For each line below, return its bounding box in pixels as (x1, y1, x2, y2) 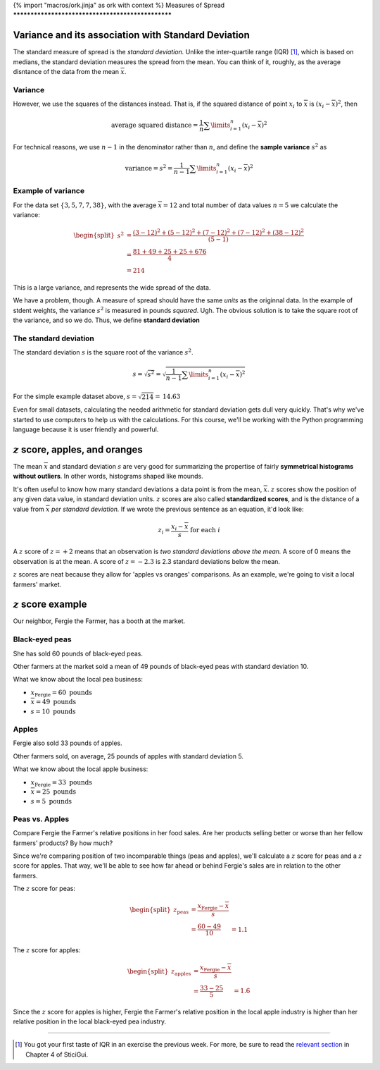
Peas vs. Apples (13, 814, 70, 824)
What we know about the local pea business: (13, 675, 144, 684)
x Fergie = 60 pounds (30, 688, 93, 698)
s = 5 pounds (30, 797, 72, 805)
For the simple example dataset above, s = (13, 392, 137, 401)
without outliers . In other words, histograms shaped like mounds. (13, 472, 203, 481)
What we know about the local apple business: (13, 765, 148, 773)
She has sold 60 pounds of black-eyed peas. (13, 649, 144, 658)
